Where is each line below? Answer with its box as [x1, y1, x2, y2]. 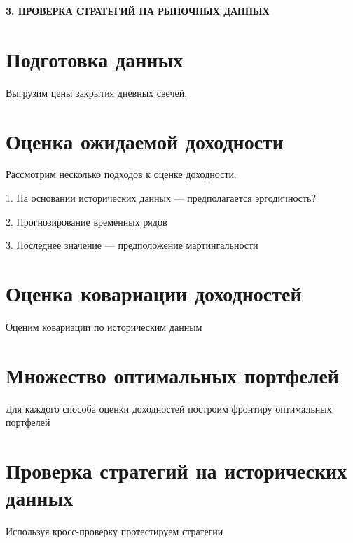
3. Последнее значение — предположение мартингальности [6, 238, 258, 252]
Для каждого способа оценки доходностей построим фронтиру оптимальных [6, 401, 332, 415]
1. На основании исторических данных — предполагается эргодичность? [6, 191, 317, 205]
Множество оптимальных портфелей [6, 360, 339, 389]
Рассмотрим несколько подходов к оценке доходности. [6, 167, 237, 181]
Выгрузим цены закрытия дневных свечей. [6, 85, 188, 99]
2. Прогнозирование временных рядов [6, 214, 167, 228]
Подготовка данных [6, 44, 184, 73]
